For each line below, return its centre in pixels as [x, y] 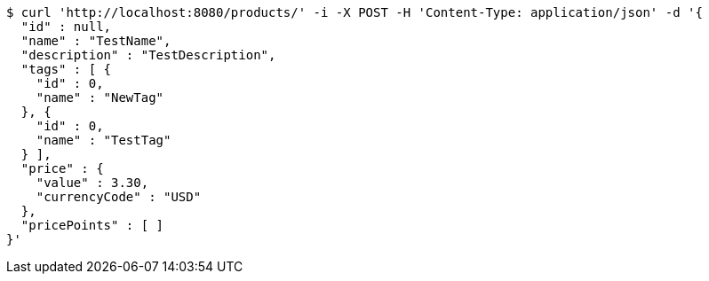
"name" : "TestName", [96, 41]
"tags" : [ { [66, 69]
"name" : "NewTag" [100, 98]
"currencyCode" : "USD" [119, 197]
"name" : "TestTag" [104, 140]
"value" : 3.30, [92, 183]
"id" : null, [66, 27]
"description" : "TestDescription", [148, 55]
